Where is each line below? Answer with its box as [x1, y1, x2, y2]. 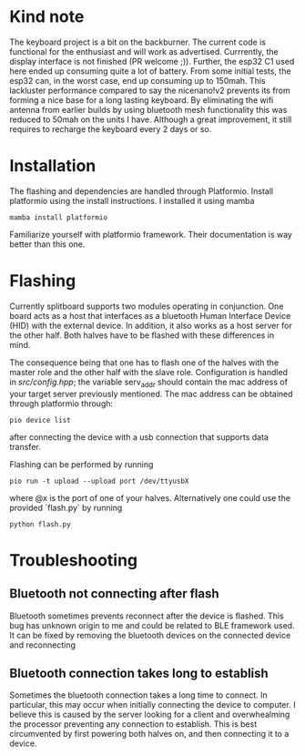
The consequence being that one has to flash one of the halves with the [9, 357, 280, 368]
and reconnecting [9, 639, 76, 650]
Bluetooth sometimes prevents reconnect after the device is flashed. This [9, 610, 284, 621]
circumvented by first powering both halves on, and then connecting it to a [9, 729, 290, 740]
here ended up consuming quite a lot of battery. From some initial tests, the [9, 66, 291, 77]
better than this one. [9, 239, 86, 250]
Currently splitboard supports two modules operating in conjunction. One [9, 301, 284, 312]
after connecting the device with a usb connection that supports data [9, 431, 269, 443]
